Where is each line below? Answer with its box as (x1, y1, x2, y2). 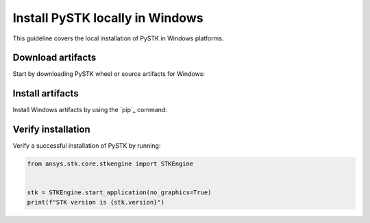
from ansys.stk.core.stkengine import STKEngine (27, 160, 194, 168)
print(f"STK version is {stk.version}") (27, 198, 164, 206)
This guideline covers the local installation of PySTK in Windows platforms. (12, 34, 224, 42)
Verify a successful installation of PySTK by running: (12, 142, 161, 150)
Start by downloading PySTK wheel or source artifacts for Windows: (12, 70, 206, 78)
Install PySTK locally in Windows (12, 10, 203, 25)
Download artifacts (12, 52, 97, 64)
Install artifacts (12, 88, 79, 99)
